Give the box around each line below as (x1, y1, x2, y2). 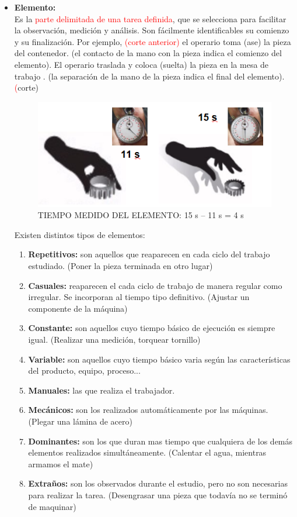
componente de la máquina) (28, 302, 128, 314)
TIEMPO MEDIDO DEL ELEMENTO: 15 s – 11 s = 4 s (37, 209, 244, 221)
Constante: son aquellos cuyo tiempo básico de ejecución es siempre (28, 322, 275, 334)
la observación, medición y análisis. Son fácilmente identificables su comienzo (14, 24, 289, 36)
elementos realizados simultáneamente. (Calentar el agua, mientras (28, 446, 267, 459)
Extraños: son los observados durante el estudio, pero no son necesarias (28, 477, 288, 490)
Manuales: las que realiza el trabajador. (28, 384, 175, 396)
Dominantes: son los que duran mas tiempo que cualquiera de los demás (28, 435, 293, 447)
